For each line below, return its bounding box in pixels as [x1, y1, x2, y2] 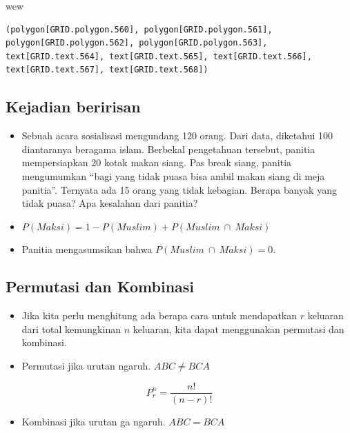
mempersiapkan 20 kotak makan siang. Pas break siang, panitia [21, 155, 292, 170]
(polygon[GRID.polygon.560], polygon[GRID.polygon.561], [6, 24, 273, 34]
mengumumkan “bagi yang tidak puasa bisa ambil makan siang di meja [21, 168, 325, 183]
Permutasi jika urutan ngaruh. [21, 358, 151, 372]
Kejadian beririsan [6, 96, 141, 117]
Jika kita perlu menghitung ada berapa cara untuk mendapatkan [21, 308, 298, 323]
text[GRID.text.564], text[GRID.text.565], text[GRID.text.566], [6, 51, 312, 61]
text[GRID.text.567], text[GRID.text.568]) [6, 65, 208, 75]
